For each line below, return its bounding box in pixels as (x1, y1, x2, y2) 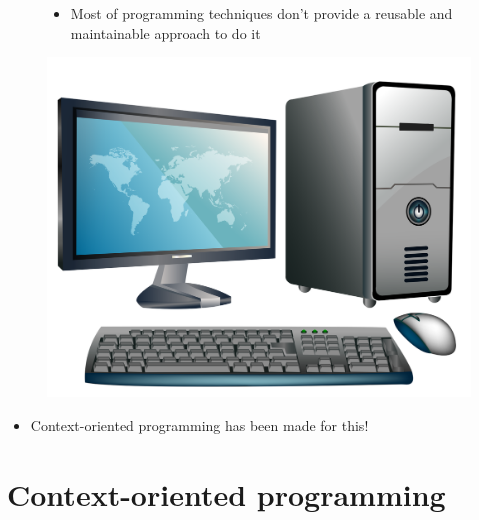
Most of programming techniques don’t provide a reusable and (70, 3, 453, 23)
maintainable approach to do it (70, 22, 261, 43)
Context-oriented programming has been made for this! (30, 414, 369, 435)
